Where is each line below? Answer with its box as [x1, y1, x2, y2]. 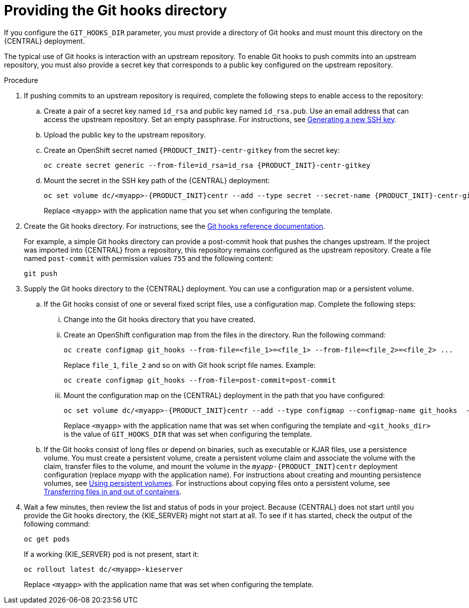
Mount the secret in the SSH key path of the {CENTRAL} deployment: [44, 176, 270, 185]
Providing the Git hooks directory [4, 2, 227, 19]
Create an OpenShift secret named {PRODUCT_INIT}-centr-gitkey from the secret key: [44, 145, 340, 154]
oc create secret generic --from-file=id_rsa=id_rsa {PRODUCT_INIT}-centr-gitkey [44, 161, 371, 169]
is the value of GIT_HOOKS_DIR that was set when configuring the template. [64, 429, 313, 438]
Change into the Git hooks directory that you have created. [64, 315, 255, 324]
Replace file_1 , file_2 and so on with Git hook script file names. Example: [64, 360, 316, 369]
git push [24, 269, 58, 277]
